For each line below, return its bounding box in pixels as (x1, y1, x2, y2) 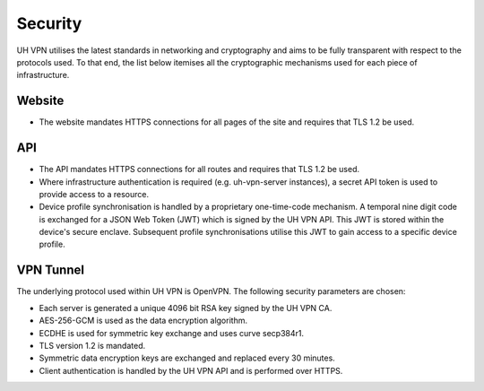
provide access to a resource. (39, 188, 150, 199)
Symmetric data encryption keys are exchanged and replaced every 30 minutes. (39, 352, 335, 363)
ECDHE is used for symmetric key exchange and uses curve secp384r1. (39, 327, 305, 338)
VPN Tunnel (16, 263, 85, 278)
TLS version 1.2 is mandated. (39, 340, 146, 351)
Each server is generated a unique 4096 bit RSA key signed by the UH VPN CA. (39, 302, 333, 313)
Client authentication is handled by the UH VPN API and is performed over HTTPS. (39, 365, 343, 376)
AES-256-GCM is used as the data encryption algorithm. (39, 315, 248, 326)
